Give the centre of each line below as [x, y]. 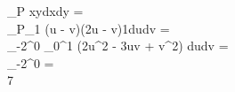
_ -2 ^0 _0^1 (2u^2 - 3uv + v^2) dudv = [118, 46]
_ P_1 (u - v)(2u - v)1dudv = [89, 28]
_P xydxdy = [45, 11]
